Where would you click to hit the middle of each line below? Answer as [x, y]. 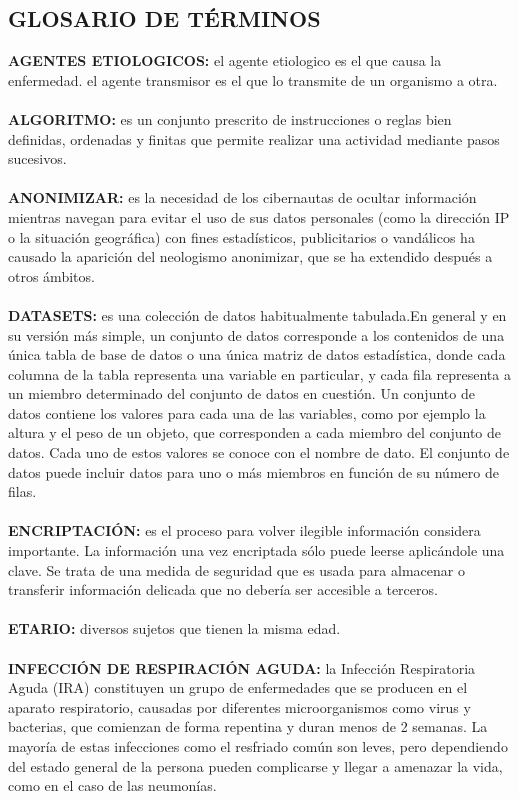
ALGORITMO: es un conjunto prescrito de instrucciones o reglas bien [230, 118]
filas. [22, 491]
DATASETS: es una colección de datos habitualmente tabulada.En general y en [257, 314]
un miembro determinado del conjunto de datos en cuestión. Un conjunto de [241, 393]
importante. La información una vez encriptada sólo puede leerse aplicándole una [256, 550]
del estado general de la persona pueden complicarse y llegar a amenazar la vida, [255, 765]
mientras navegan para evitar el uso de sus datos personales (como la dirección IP [259, 216]
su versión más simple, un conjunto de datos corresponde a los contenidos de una [256, 334]
